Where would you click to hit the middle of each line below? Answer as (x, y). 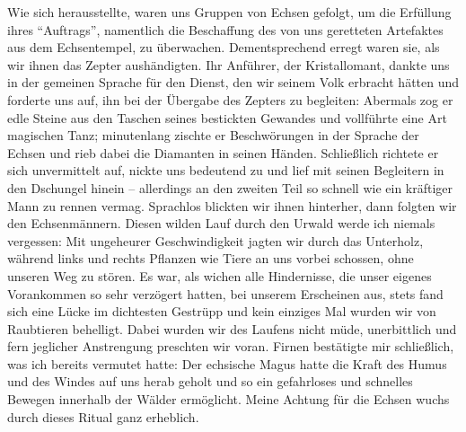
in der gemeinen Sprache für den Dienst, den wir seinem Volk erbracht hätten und (233, 82)
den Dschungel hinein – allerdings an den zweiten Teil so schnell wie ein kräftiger (230, 187)
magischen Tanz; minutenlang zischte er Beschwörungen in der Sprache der (213, 135)
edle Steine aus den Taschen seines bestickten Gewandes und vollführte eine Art (227, 117)
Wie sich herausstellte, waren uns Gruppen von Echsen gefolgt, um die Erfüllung (229, 12)
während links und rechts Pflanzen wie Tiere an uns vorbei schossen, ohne (211, 258)
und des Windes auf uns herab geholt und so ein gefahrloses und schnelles (210, 381)
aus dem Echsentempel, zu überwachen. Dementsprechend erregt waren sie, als (224, 47)
